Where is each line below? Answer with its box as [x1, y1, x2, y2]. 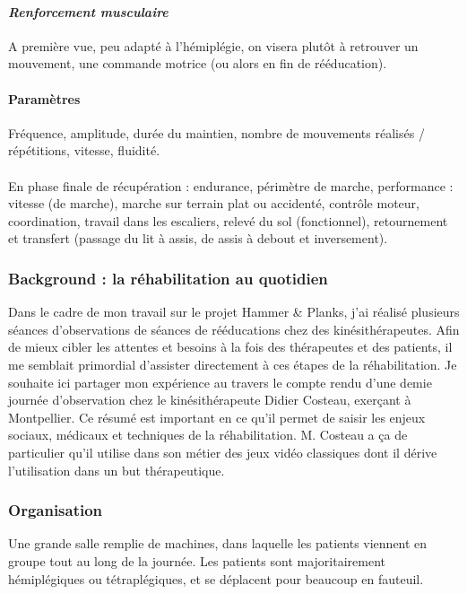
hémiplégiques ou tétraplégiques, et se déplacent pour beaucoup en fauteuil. [8, 569, 424, 588]
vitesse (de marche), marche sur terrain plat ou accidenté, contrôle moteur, [8, 194, 419, 213]
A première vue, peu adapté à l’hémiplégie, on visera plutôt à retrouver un [8, 36, 419, 55]
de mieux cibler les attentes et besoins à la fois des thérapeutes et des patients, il [8, 337, 453, 356]
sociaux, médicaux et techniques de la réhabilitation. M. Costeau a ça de [8, 425, 408, 444]
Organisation [8, 499, 103, 521]
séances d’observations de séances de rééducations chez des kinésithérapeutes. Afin [8, 319, 460, 338]
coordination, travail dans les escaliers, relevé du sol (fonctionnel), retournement [8, 211, 448, 230]
